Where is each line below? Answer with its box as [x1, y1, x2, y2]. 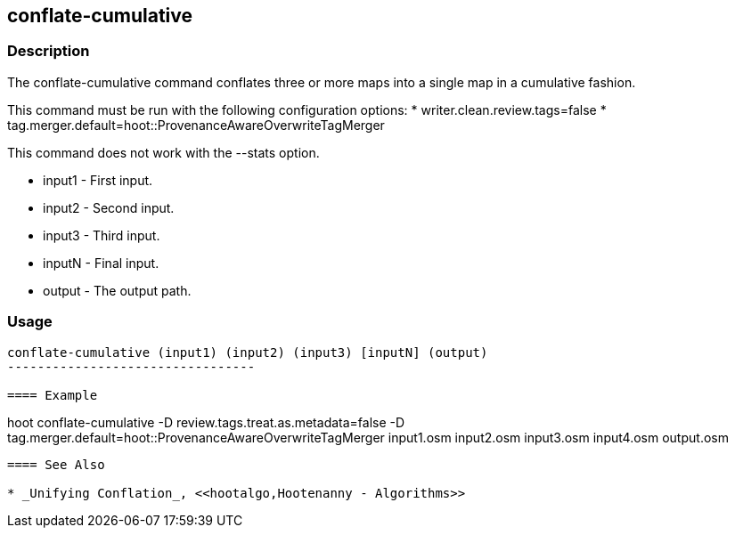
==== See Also [7, 457, 105, 472]
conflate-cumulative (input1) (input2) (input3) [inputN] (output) [7, 345, 488, 360]
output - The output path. [43, 282, 192, 298]
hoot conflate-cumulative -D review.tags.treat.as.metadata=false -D [7, 414, 405, 430]
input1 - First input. [43, 172, 153, 188]
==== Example [7, 387, 98, 402]
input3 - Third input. [43, 227, 160, 243]
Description [7, 42, 90, 61]
